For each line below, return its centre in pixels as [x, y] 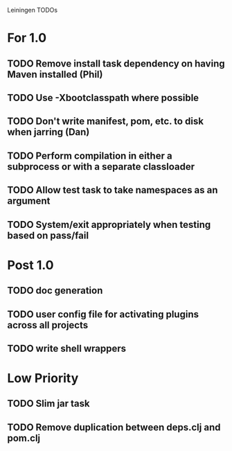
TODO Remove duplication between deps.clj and [114, 427]
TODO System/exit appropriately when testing [109, 224]
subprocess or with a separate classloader [101, 167]
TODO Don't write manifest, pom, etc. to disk [106, 122]
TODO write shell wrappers [67, 348]
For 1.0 [27, 38]
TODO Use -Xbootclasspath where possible [103, 97]
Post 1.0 [30, 265]
